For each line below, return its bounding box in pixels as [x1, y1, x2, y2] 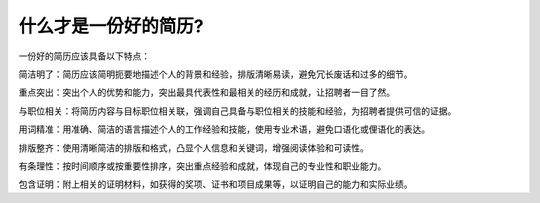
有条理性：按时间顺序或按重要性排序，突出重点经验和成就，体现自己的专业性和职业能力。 [18, 160, 387, 172]
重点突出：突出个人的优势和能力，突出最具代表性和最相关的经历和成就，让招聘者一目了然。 [18, 86, 395, 99]
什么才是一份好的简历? [18, 15, 204, 37]
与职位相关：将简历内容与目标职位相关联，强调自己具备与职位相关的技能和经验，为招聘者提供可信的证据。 [18, 105, 457, 117]
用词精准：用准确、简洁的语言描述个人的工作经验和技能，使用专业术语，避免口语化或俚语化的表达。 [18, 123, 430, 135]
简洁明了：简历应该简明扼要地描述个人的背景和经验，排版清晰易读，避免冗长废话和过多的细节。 [18, 68, 413, 80]
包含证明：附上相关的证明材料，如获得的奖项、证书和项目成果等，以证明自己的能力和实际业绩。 [18, 178, 413, 190]
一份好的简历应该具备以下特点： [18, 50, 150, 62]
